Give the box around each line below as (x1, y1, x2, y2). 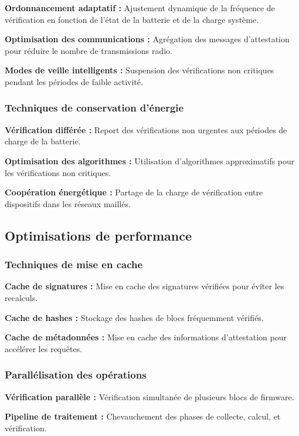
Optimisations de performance (5, 226, 192, 244)
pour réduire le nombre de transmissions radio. (5, 44, 173, 56)
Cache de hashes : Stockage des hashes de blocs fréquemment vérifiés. (5, 311, 264, 323)
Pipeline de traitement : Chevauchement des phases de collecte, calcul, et (5, 410, 281, 423)
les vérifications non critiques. (5, 166, 111, 178)
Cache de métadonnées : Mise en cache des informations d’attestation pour (5, 331, 287, 343)
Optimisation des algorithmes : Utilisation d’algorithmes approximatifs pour (5, 154, 295, 167)
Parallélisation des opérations (5, 367, 147, 382)
